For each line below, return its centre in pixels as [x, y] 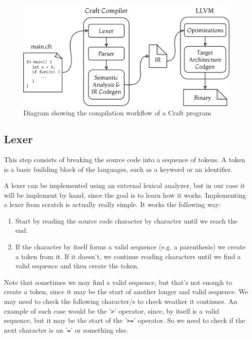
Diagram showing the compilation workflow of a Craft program [117, 113]
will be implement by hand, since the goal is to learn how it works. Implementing [125, 195]
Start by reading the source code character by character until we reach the [126, 220]
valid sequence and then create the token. [77, 266]
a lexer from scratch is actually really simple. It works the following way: [112, 204]
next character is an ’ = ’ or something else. [66, 329]
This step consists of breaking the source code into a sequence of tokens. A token [125, 159]
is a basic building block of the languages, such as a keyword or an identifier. [118, 169]
